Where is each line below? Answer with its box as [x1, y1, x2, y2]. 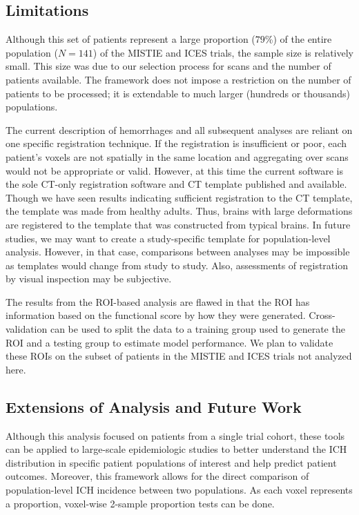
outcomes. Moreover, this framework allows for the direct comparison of [6, 469, 309, 483]
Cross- [309, 308, 336, 322]
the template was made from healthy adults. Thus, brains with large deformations [6, 204, 353, 218]
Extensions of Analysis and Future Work [6, 396, 302, 417]
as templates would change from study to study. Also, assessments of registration [6, 257, 348, 272]
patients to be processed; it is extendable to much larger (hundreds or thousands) [6, 86, 350, 100]
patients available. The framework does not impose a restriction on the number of [6, 72, 351, 86]
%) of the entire [264, 32, 332, 46]
